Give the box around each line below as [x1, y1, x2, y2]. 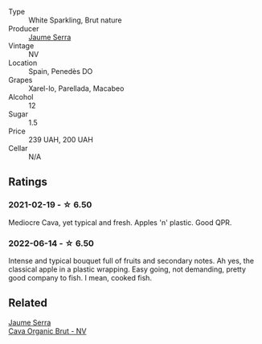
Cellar [8, 144, 28, 153]
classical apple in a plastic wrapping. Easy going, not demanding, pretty [8, 264, 247, 274]
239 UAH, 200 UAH [28, 135, 94, 144]
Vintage [8, 41, 35, 51]
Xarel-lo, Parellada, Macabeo [28, 84, 125, 93]
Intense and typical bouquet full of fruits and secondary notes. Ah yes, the [8, 256, 255, 265]
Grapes [8, 76, 33, 84]
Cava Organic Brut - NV [8, 326, 87, 336]
